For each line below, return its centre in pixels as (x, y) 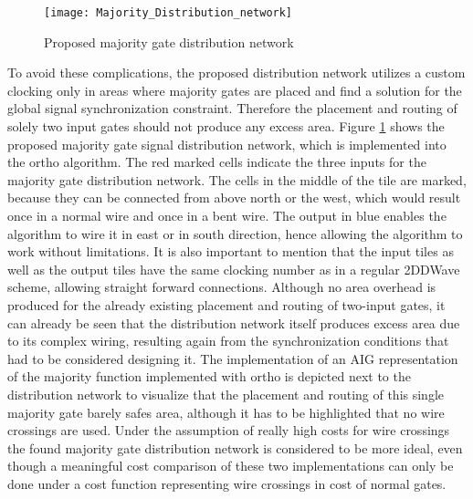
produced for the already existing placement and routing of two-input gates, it (226, 304)
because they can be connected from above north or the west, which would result (234, 198)
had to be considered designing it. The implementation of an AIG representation (233, 358)
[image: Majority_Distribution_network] (168, 13)
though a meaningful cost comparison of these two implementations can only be (231, 466)
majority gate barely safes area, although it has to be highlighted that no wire (226, 412)
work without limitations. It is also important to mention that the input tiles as (231, 251)
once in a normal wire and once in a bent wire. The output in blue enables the (227, 215)
